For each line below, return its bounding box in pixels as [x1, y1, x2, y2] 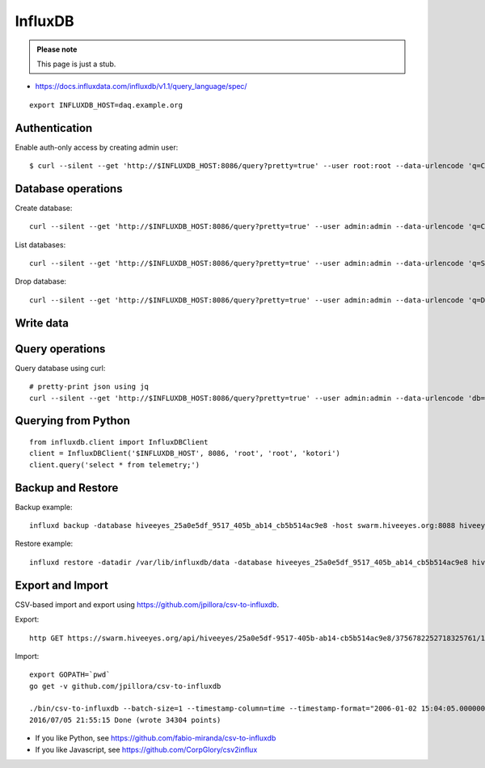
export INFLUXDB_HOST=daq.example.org [29, 100, 183, 109]
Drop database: [15, 276, 67, 286]
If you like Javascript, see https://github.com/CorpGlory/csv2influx [35, 745, 258, 754]
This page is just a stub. [36, 59, 116, 69]
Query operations [15, 342, 106, 356]
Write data [15, 316, 69, 330]
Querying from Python [15, 414, 131, 428]
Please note [36, 44, 78, 54]
